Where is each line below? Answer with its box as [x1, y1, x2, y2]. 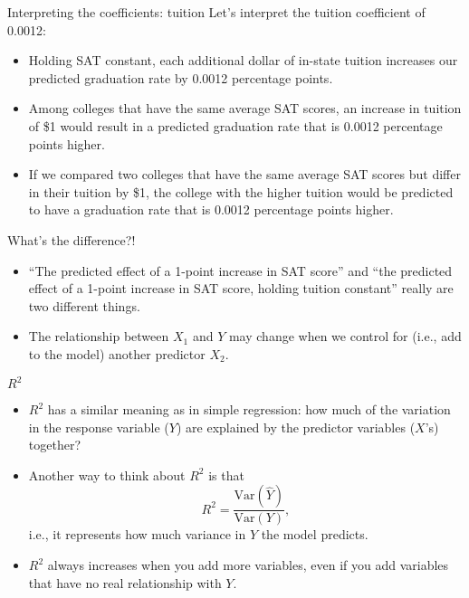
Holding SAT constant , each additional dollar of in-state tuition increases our [28, 51, 458, 70]
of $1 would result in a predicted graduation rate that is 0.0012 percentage [28, 116, 443, 135]
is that [208, 465, 244, 484]
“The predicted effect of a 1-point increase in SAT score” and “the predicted [28, 261, 453, 280]
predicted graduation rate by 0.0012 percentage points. [28, 68, 333, 87]
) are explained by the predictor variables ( [176, 417, 416, 436]
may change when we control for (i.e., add [228, 327, 462, 346]
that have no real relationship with [28, 573, 222, 592]
